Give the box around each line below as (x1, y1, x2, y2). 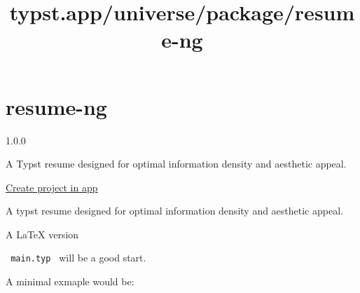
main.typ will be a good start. (11, 250, 146, 265)
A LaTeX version (6, 226, 79, 241)
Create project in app (6, 179, 98, 194)
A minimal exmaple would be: (6, 274, 134, 289)
